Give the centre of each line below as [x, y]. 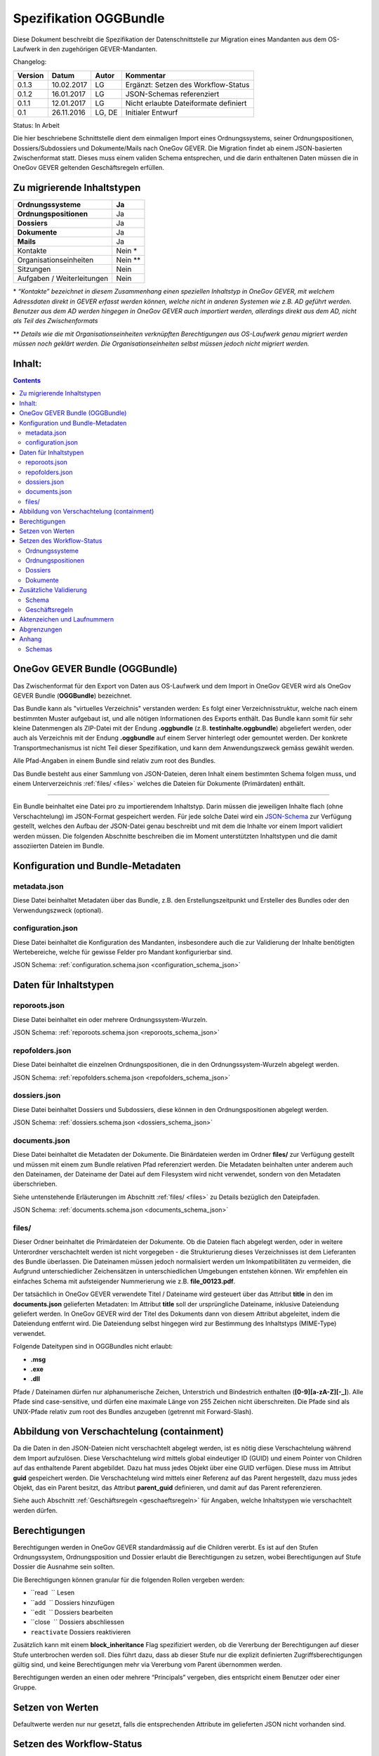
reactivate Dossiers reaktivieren [81, 1632]
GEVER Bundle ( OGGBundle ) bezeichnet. [73, 695]
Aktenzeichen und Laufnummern [67, 620]
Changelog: [30, 62]
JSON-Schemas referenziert [172, 93]
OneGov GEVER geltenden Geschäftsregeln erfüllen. [89, 168]
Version [31, 75]
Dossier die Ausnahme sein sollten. [64, 1567]
